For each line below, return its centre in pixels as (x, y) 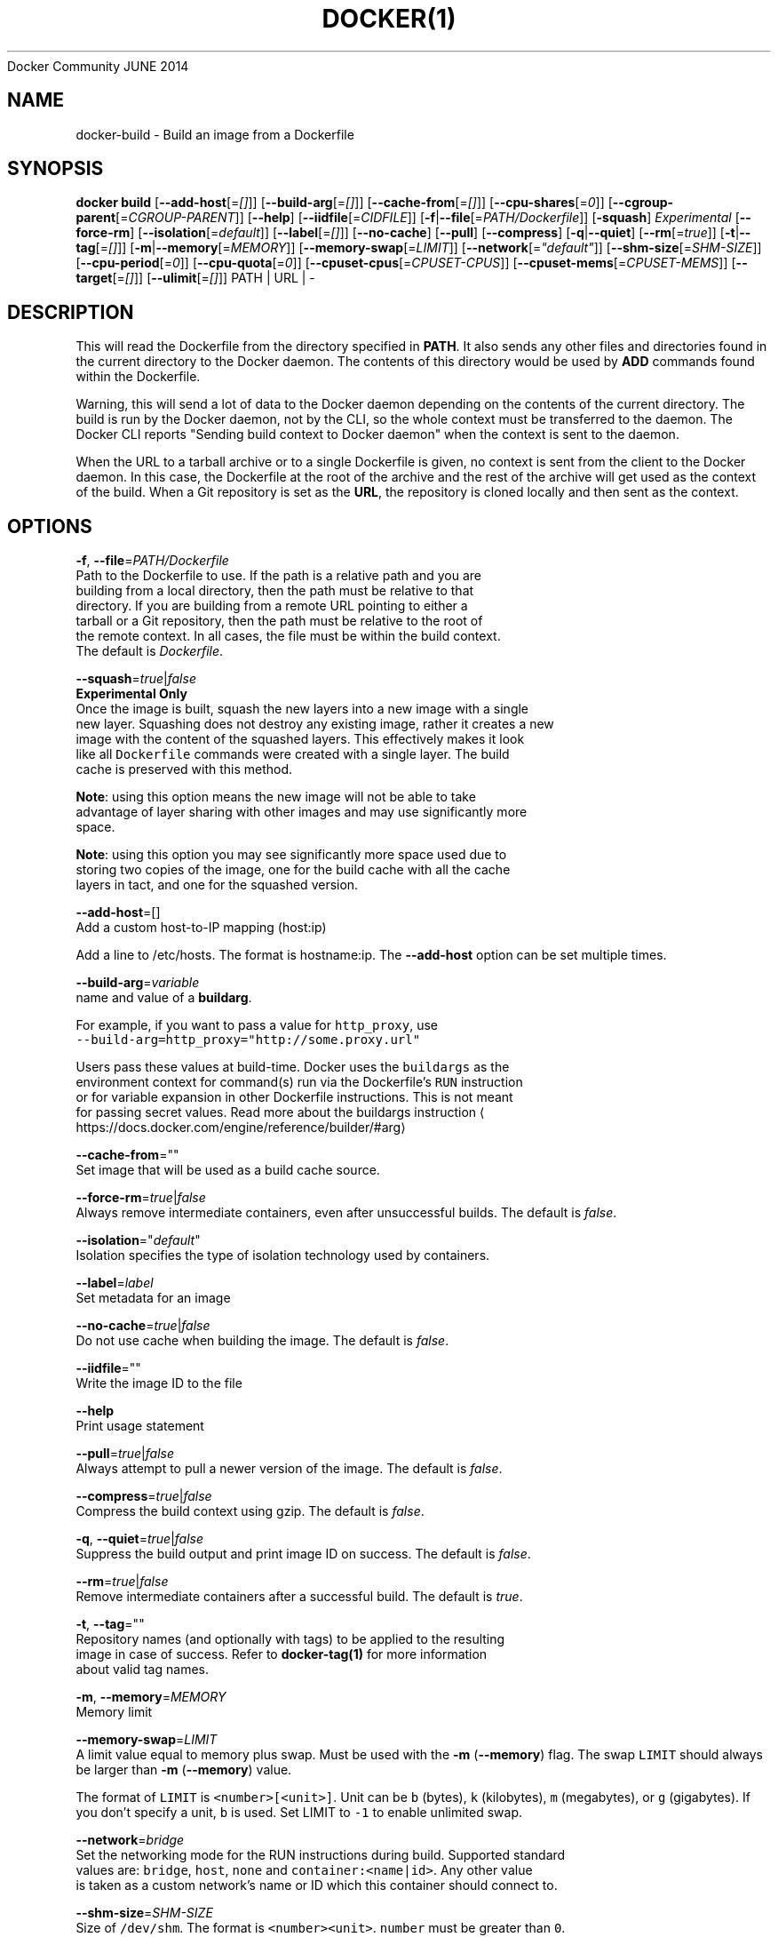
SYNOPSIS (56, 169)
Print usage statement (140, 1426)
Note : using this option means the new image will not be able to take (276, 797)
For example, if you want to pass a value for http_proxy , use (257, 1025)
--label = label (115, 1283)
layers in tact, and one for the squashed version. (217, 885)
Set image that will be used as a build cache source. (228, 1170)
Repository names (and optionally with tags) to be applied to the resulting (290, 1639)
